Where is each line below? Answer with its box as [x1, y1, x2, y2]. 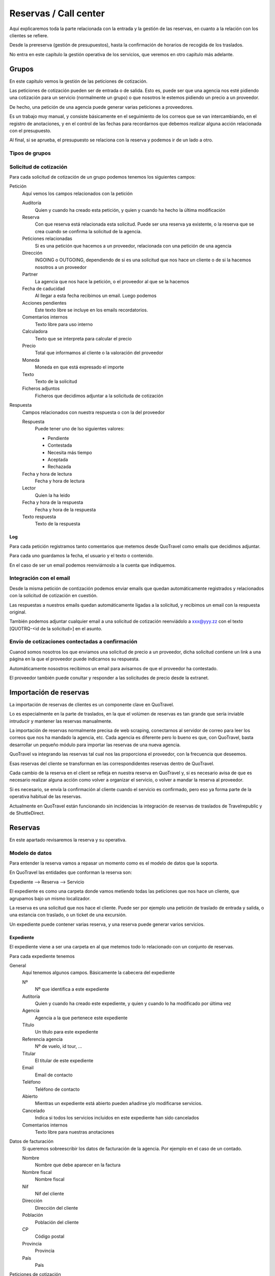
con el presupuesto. [9, 128, 51, 134]
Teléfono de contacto [35, 1086, 80, 1092]
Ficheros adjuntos [22, 385, 60, 391]
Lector [22, 485, 36, 491]
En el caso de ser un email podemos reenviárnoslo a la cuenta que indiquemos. [9, 562, 176, 568]
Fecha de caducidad [22, 285, 65, 291]
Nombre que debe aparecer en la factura [35, 1162, 121, 1168]
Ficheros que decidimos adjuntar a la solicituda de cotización [35, 392, 163, 399]
